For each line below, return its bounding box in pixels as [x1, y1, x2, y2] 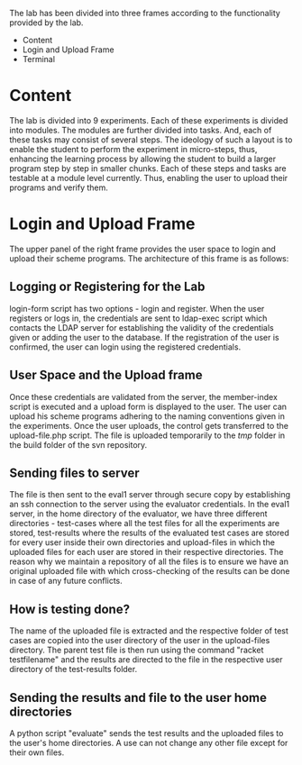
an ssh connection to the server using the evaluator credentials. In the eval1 [9, 499, 290, 510]
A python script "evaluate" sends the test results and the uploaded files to [9, 727, 284, 738]
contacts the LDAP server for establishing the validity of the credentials [9, 322, 274, 332]
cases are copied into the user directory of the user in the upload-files [9, 635, 270, 646]
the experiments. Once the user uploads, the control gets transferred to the [9, 420, 288, 431]
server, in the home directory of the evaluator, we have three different [9, 508, 268, 519]
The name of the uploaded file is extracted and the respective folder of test [9, 625, 288, 636]
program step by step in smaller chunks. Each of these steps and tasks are [9, 162, 287, 174]
